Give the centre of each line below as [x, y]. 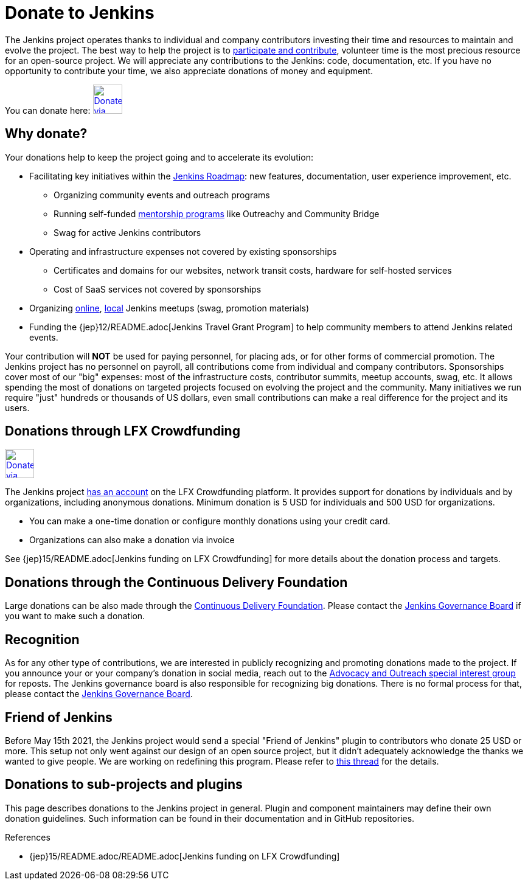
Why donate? [46, 134]
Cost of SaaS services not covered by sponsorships [158, 289]
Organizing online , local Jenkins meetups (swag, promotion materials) [169, 308]
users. [17, 408]
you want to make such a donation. [75, 616]
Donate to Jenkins [80, 13]
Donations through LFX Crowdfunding [123, 431]
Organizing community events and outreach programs [162, 195]
